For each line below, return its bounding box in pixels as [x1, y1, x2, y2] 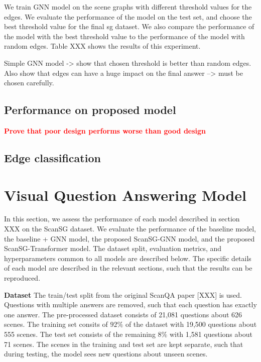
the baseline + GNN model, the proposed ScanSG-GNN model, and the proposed [4, 233, 255, 244]
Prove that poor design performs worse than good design [4, 125, 206, 136]
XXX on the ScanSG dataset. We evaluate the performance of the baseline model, [4, 223, 256, 234]
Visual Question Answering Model [4, 184, 247, 205]
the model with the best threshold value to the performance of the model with [4, 31, 245, 41]
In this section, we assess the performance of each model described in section [4, 213, 240, 224]
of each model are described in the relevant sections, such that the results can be [4, 263, 252, 273]
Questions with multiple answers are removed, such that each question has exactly [4, 299, 257, 310]
